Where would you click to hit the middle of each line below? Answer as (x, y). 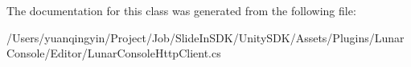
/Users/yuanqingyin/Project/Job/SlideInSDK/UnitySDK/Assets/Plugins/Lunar (205, 37)
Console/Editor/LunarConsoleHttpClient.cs (114, 53)
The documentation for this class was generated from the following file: (181, 10)
